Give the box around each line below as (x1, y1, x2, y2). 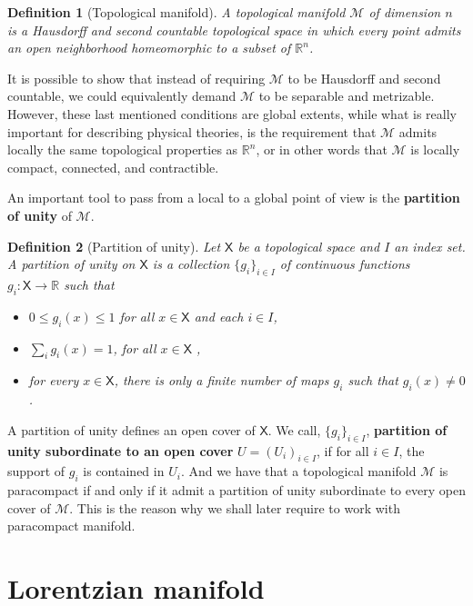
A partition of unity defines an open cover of (7, 420, 256, 439)
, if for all (317, 441, 369, 460)
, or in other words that (256, 140, 387, 159)
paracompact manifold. (7, 516, 136, 535)
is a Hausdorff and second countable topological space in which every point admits (7, 20, 461, 39)
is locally (410, 140, 460, 159)
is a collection (152, 254, 230, 273)
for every (28, 371, 79, 390)
